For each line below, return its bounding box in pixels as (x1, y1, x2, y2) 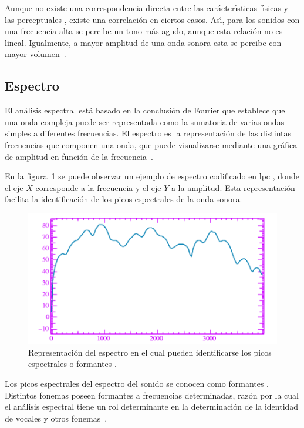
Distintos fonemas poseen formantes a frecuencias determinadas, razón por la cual (5, 389, 299, 401)
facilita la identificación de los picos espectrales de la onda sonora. (5, 193, 242, 205)
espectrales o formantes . (28, 357, 117, 370)
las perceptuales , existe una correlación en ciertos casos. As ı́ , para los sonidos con (5, 13, 300, 25)
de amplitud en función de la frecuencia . (5, 150, 153, 162)
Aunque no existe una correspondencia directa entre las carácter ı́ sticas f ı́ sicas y (5, 2, 289, 14)
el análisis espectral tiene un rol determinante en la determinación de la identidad (5, 400, 299, 413)
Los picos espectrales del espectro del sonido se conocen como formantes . (5, 377, 269, 389)
